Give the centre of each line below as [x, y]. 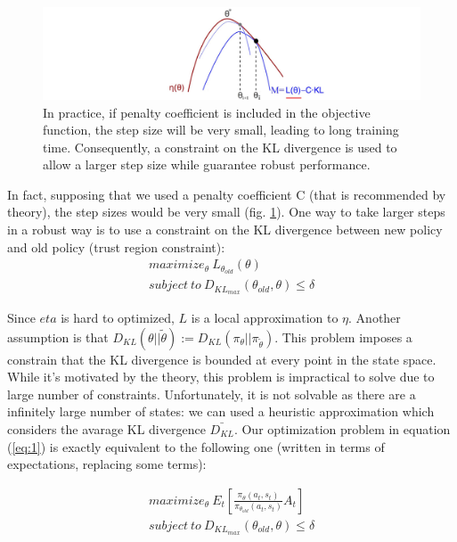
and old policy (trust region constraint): [116, 246]
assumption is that [58, 337]
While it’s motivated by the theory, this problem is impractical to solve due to [221, 377]
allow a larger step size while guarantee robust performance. [207, 164]
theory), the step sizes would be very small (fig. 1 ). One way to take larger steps [226, 212]
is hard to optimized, [118, 318]
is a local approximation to [265, 318]
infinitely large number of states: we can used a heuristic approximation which [221, 411]
